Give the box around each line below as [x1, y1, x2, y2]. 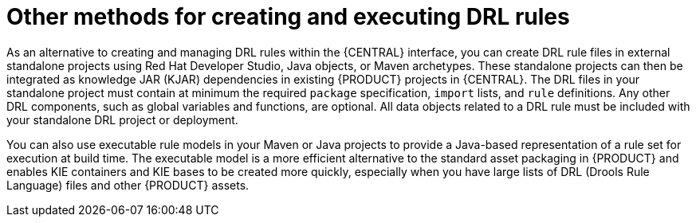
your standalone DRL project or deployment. [6, 112, 238, 127]
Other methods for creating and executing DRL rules [6, 3, 570, 30]
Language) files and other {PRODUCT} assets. [6, 178, 250, 192]
